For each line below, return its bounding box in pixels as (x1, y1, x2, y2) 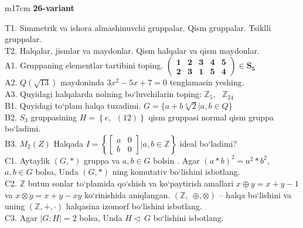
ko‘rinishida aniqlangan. (84, 188, 171, 201)
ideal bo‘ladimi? (179, 137, 237, 149)
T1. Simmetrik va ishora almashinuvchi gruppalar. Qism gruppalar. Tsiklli (5, 21, 271, 33)
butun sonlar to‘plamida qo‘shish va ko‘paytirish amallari (28, 177, 234, 189)
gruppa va (84, 154, 120, 166)
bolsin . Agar (153, 154, 200, 166)
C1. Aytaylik (5, 154, 50, 166)
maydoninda (60, 76, 104, 88)
